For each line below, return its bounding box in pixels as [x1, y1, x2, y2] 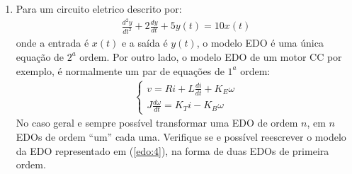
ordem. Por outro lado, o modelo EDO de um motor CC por [79, 49, 342, 64]
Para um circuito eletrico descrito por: [16, 1, 182, 16]
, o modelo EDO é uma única [196, 35, 324, 50]
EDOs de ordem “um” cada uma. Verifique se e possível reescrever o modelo [16, 129, 346, 144]
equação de [16, 49, 64, 64]
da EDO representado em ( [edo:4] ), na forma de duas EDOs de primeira [16, 143, 329, 158]
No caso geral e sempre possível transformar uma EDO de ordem [16, 115, 298, 130]
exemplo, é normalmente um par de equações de [16, 63, 225, 78]
